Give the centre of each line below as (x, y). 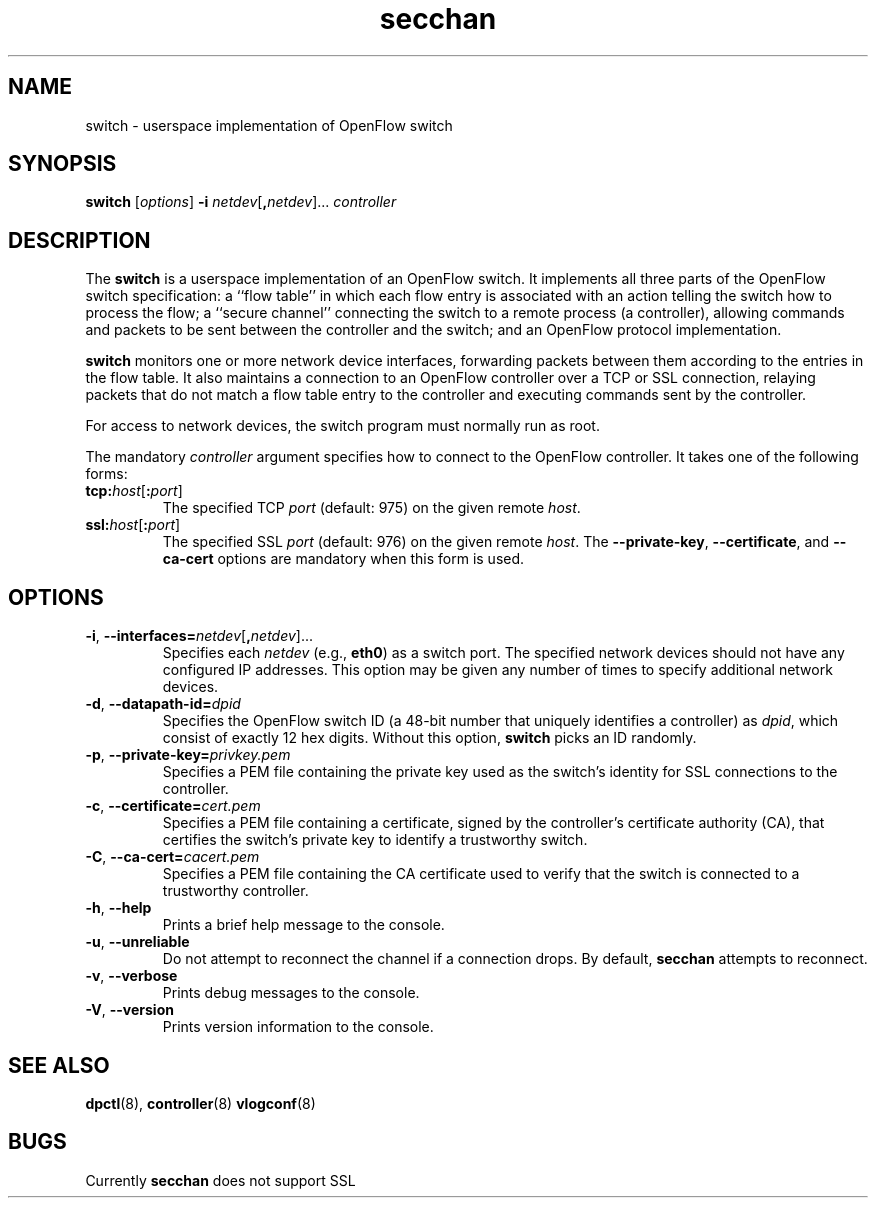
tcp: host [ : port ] (134, 491)
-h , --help (118, 908)
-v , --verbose (131, 976)
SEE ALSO (59, 1065)
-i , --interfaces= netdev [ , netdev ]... (199, 636)
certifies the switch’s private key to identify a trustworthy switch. (375, 840)
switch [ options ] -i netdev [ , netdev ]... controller (241, 202)
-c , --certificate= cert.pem (173, 806)
